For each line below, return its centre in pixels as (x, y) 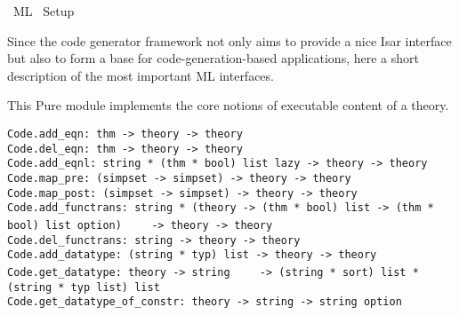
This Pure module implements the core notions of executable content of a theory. (228, 105)
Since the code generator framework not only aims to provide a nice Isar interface (229, 40)
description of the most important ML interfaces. (141, 75)
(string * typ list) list (84, 287)
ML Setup (44, 11)
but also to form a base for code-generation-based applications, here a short (213, 58)
